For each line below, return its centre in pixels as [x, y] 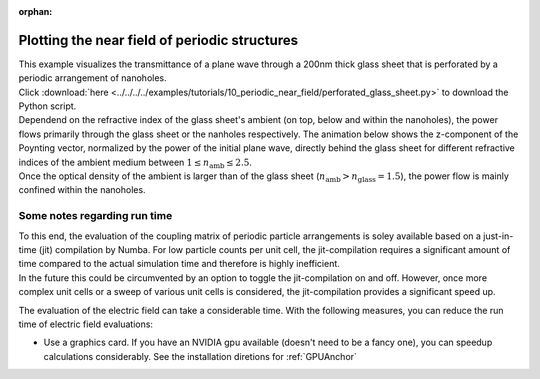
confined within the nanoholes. [82, 190]
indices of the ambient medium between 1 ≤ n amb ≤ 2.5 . [135, 163]
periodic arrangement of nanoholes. [92, 78]
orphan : [35, 11]
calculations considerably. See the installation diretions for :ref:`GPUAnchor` [200, 356]
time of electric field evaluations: [86, 324]
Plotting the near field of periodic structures [158, 40]
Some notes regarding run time [95, 216]
